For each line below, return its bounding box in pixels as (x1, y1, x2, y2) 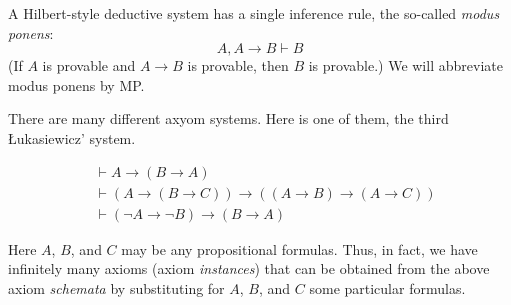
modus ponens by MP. (8, 74, 145, 95)
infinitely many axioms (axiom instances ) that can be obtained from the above (8, 258, 490, 279)
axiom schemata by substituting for (8, 277, 225, 298)
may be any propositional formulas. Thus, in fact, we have (121, 238, 478, 259)
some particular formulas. (309, 277, 466, 298)
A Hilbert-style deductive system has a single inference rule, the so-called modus (8, 3, 500, 23)
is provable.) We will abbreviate (308, 55, 503, 76)
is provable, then (187, 55, 289, 76)
